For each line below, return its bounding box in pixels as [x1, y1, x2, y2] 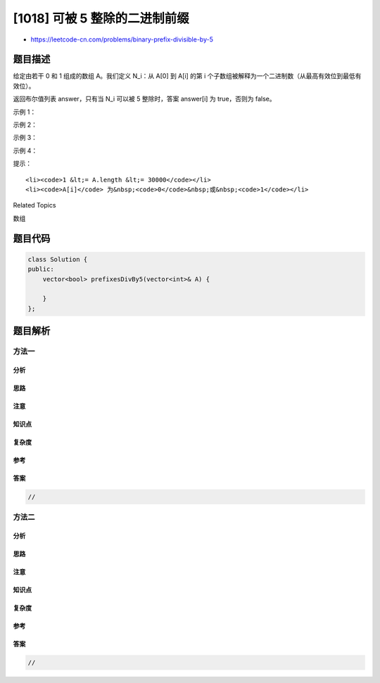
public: [27, 265, 54, 274]
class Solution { [27, 255, 88, 263]
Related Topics [13, 201, 56, 210]
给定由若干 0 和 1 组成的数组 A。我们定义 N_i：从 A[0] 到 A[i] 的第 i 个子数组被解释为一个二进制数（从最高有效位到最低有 [13, 72, 362, 80]
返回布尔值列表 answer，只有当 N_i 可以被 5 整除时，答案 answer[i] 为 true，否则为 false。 [13, 95, 276, 103]
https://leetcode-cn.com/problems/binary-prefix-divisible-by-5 [30, 35, 214, 44]
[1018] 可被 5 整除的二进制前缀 [13, 11, 189, 26]
